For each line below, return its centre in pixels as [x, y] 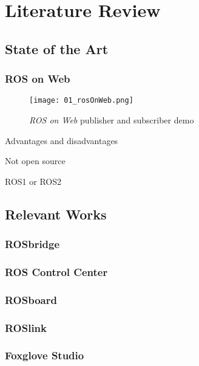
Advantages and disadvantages [62, 140]
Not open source [35, 161]
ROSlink [26, 327]
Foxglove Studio [45, 355]
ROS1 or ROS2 [33, 181]
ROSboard [31, 299]
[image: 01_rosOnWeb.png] [81, 101]
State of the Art [57, 48]
